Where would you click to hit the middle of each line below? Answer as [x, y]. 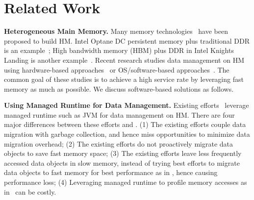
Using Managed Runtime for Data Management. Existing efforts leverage [127, 105]
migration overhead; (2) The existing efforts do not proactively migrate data [119, 143]
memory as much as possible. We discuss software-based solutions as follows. [119, 88]
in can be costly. [30, 191]
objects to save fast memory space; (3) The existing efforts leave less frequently [123, 153]
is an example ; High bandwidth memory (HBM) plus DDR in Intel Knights [119, 50]
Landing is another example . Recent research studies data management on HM [124, 60]
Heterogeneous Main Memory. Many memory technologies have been [116, 31]
